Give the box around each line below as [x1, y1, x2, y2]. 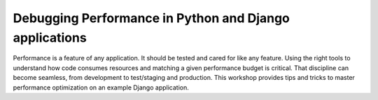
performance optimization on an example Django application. [13, 83, 189, 92]
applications [13, 30, 87, 45]
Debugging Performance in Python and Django [13, 10, 290, 26]
